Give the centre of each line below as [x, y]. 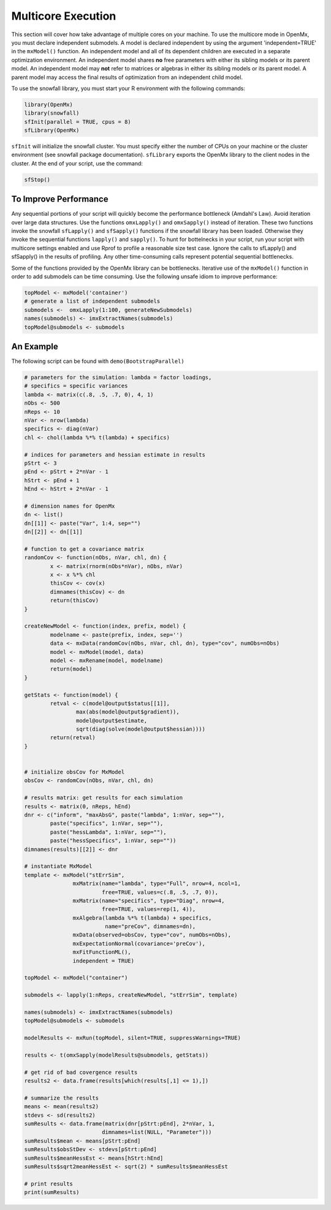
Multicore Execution [64, 16]
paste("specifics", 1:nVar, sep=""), [107, 824]
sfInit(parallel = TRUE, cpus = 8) [78, 122]
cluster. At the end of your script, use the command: [77, 163]
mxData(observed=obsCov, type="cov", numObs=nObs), [152, 935]
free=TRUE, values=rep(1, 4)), [149, 909]
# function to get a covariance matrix [84, 549]
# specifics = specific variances [76, 386]
